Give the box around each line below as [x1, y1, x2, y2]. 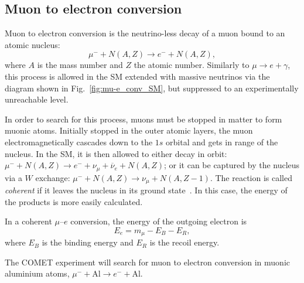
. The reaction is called [210, 171, 292, 183]
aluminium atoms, [5, 267, 70, 279]
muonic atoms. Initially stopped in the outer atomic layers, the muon [5, 124, 253, 137]
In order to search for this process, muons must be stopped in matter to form [5, 112, 282, 125]
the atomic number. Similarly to [134, 59, 250, 71]
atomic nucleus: [5, 38, 60, 50]
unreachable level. [5, 93, 69, 105]
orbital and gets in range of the [166, 135, 278, 148]
